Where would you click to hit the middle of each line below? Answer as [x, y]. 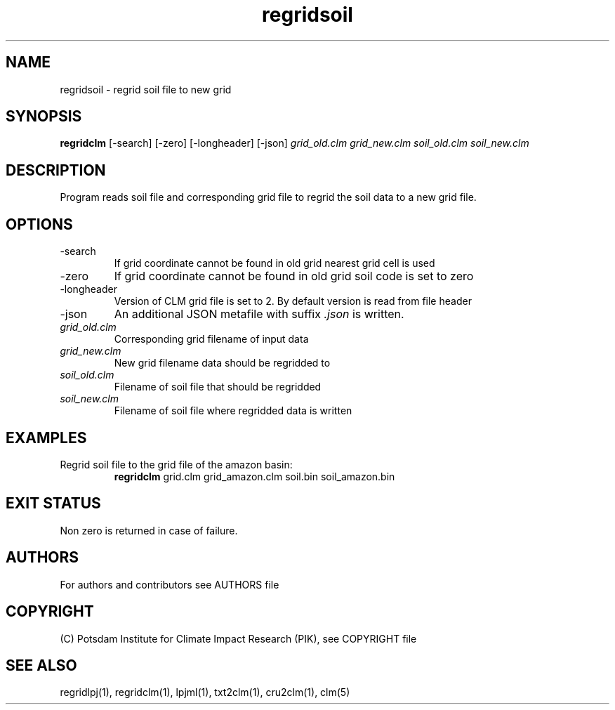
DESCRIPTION [56, 170]
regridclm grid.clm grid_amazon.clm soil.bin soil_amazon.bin [254, 476]
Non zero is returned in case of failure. [149, 530]
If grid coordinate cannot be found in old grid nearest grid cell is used [275, 263]
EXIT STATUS [53, 504]
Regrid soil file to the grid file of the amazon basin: [176, 464]
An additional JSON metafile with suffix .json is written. [259, 314]
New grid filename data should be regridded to [222, 363]
